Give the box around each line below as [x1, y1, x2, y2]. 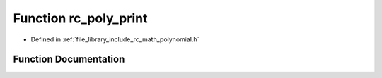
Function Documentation [13, 53, 125, 65]
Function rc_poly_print [13, 11, 148, 26]
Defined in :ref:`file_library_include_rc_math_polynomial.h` [30, 35, 199, 44]
